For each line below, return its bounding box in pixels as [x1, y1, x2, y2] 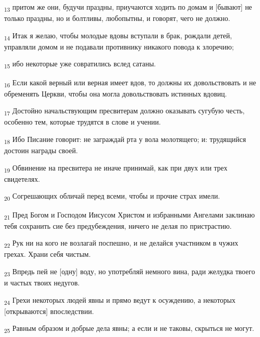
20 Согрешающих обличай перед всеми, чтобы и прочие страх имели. [4, 190, 220, 203]
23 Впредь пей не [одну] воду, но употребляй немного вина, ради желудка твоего [4, 266, 255, 278]
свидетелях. [4, 173, 40, 184]
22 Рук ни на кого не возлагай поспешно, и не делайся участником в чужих [4, 237, 239, 250]
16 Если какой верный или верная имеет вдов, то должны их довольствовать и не [4, 77, 256, 89]
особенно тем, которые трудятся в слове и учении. [4, 116, 161, 127]
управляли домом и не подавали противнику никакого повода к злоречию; [4, 41, 234, 52]
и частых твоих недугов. [4, 277, 80, 288]
